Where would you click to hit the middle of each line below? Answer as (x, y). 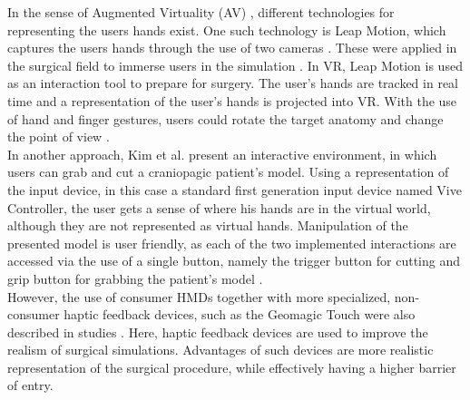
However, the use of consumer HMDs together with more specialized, (199, 296)
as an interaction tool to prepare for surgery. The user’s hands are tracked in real (233, 83)
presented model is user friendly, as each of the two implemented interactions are (232, 243)
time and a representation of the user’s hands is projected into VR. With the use (232, 100)
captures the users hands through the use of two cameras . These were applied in (232, 48)
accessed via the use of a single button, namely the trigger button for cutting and (234, 261)
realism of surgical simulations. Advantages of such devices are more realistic (220, 350)
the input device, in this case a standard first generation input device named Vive (235, 189)
